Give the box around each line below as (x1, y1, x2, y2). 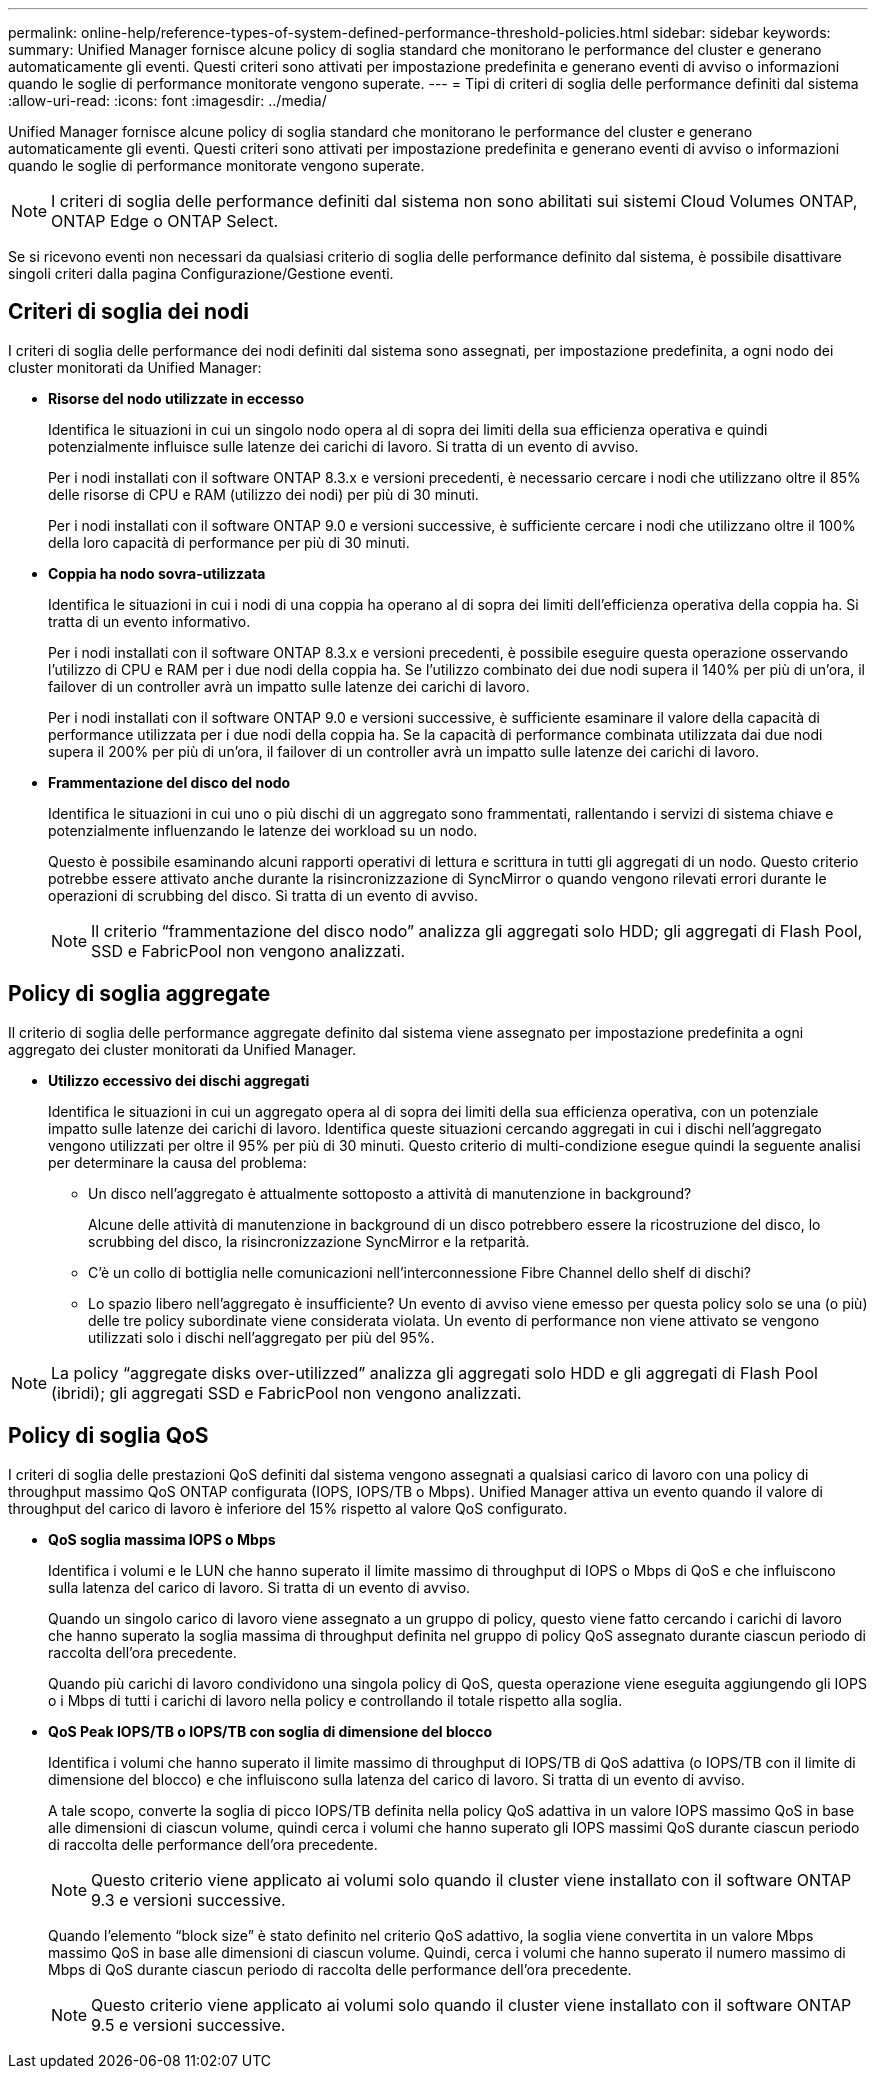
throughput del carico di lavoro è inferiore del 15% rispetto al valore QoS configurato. (8, 1499, 568, 1517)
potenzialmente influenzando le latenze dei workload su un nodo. (48, 821, 478, 839)
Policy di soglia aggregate (8, 981, 271, 1007)
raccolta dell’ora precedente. (48, 1643, 237, 1661)
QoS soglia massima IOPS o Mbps (48, 1530, 276, 1548)
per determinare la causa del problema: (48, 1153, 307, 1171)
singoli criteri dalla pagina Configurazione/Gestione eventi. (8, 265, 394, 282)
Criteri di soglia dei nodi (8, 299, 249, 325)
